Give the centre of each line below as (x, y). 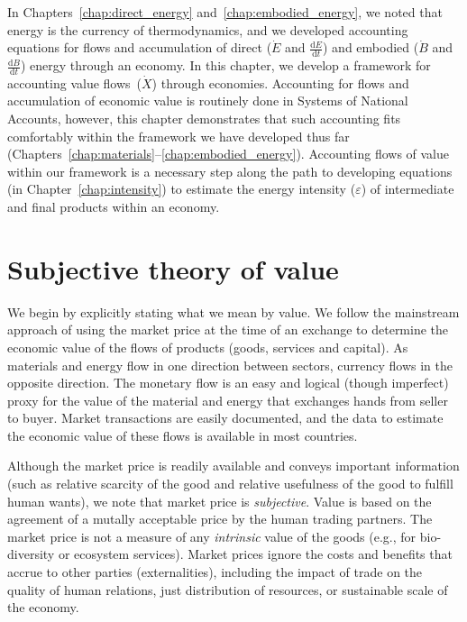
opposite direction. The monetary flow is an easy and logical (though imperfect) (228, 383)
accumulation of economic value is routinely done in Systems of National (208, 101)
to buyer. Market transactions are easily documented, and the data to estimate (225, 418)
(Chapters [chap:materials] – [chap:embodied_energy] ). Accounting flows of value (229, 154)
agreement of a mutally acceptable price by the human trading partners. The (220, 519)
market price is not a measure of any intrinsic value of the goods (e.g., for (212, 536)
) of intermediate (407, 189)
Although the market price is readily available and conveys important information (233, 466)
